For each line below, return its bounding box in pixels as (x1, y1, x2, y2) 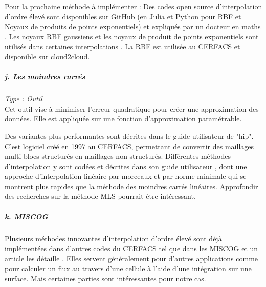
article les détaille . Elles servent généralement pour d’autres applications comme (5, 253, 258, 263)
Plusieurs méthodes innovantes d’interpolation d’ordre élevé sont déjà (5, 233, 222, 243)
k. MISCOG (5, 211, 49, 221)
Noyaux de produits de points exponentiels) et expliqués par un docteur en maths (5, 21, 261, 32)
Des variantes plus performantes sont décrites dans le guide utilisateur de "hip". (5, 130, 254, 141)
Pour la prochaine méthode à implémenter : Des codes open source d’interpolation (5, 1, 262, 11)
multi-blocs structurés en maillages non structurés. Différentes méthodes (5, 151, 231, 161)
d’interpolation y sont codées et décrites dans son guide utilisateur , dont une (5, 160, 247, 171)
